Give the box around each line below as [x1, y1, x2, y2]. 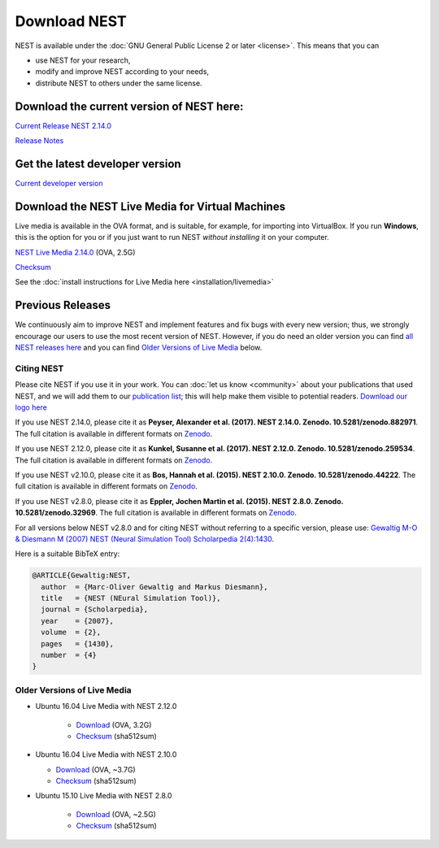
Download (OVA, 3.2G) [76, 720, 152, 729]
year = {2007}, [41, 616, 114, 625]
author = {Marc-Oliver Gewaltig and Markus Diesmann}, [41, 582, 268, 591]
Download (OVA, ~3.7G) [55, 764, 136, 774]
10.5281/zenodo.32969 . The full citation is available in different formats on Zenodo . [15, 508, 297, 518]
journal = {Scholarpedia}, [41, 605, 149, 614]
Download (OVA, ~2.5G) [76, 809, 156, 819]
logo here [15, 402, 48, 412]
